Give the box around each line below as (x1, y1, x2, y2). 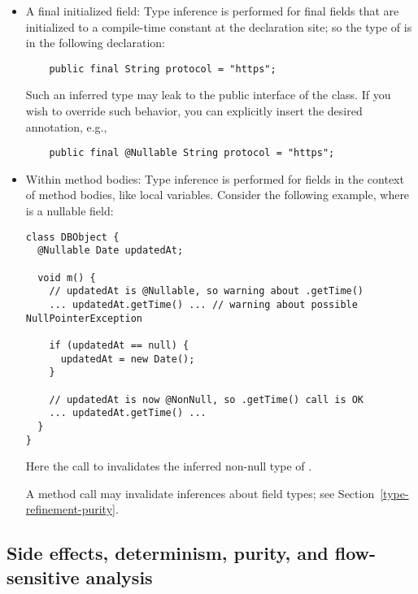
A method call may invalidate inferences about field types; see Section (25, 484, 375, 501)
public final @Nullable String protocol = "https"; (49, 147, 335, 159)
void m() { (37, 271, 96, 284)
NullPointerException (25, 312, 142, 324)
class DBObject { (25, 231, 120, 243)
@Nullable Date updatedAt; (37, 245, 184, 257)
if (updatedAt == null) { (49, 339, 189, 351)
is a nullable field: (25, 202, 114, 219)
